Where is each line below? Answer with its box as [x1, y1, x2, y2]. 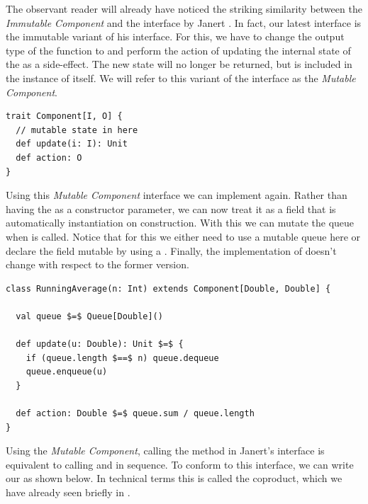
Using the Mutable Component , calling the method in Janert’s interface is [6, 443, 325, 458]
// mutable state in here [16, 125, 138, 135]
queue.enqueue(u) [26, 367, 108, 377]
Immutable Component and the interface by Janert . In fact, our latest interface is [6, 15, 362, 30]
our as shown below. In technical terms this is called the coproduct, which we [6, 471, 342, 486]
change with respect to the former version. [6, 257, 189, 272]
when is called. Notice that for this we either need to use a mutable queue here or [6, 229, 361, 244]
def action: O [16, 152, 82, 163]
